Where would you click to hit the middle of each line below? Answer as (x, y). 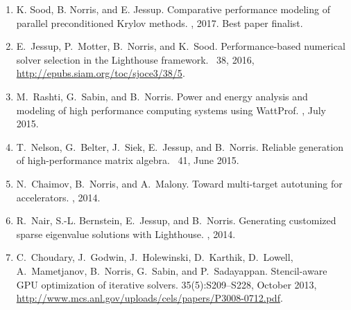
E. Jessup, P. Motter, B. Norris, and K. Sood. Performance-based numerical (181, 46)
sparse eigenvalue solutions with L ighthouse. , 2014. (126, 234)
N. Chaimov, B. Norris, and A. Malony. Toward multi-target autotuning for (179, 183)
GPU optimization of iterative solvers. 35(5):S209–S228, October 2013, (166, 284)
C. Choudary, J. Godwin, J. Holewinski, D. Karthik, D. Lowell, (155, 257)
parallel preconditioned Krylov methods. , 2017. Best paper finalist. (160, 22)
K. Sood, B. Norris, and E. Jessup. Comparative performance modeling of (173, 9)
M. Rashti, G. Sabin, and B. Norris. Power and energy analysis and (162, 96)
